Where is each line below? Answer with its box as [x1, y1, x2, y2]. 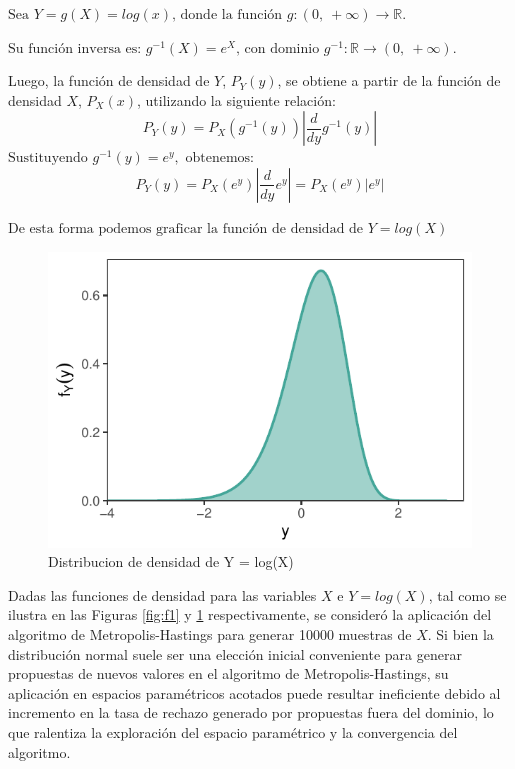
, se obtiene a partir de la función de [277, 70, 501, 91]
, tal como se [428, 584, 507, 605]
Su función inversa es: [8, 41, 142, 56]
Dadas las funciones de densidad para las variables [8, 584, 317, 605]
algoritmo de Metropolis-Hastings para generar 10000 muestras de [8, 624, 412, 645]
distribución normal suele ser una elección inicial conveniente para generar [8, 643, 462, 664]
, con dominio [235, 41, 320, 56]
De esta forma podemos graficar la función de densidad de [8, 221, 364, 236]
